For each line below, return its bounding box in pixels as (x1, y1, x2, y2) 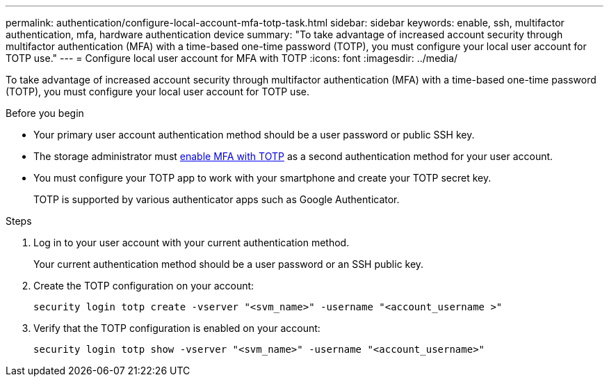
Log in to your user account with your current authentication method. (33, 237, 350, 248)
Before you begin (6, 107, 84, 119)
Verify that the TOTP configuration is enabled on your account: (33, 322, 320, 334)
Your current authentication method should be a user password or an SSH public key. (33, 258, 424, 270)
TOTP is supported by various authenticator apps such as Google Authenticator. (33, 193, 400, 205)
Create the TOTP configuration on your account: (33, 280, 254, 292)
